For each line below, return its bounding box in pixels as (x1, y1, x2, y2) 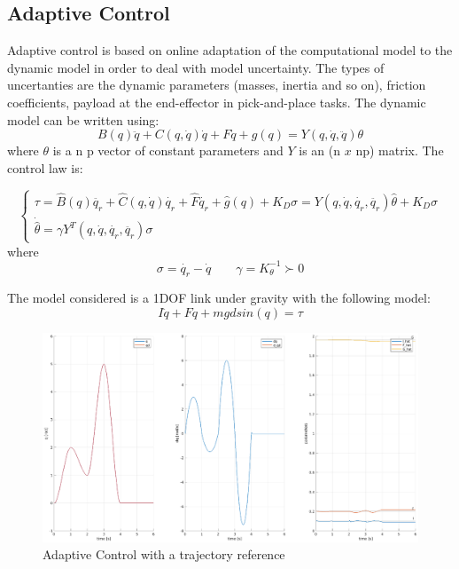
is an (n (299, 141, 341, 160)
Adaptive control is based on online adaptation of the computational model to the (7, 41, 453, 59)
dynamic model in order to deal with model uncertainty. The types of (7, 58, 385, 76)
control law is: (7, 158, 83, 177)
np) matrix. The (355, 141, 444, 160)
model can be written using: (7, 110, 159, 129)
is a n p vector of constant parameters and (52, 141, 284, 160)
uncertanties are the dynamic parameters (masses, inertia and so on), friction (7, 75, 426, 94)
